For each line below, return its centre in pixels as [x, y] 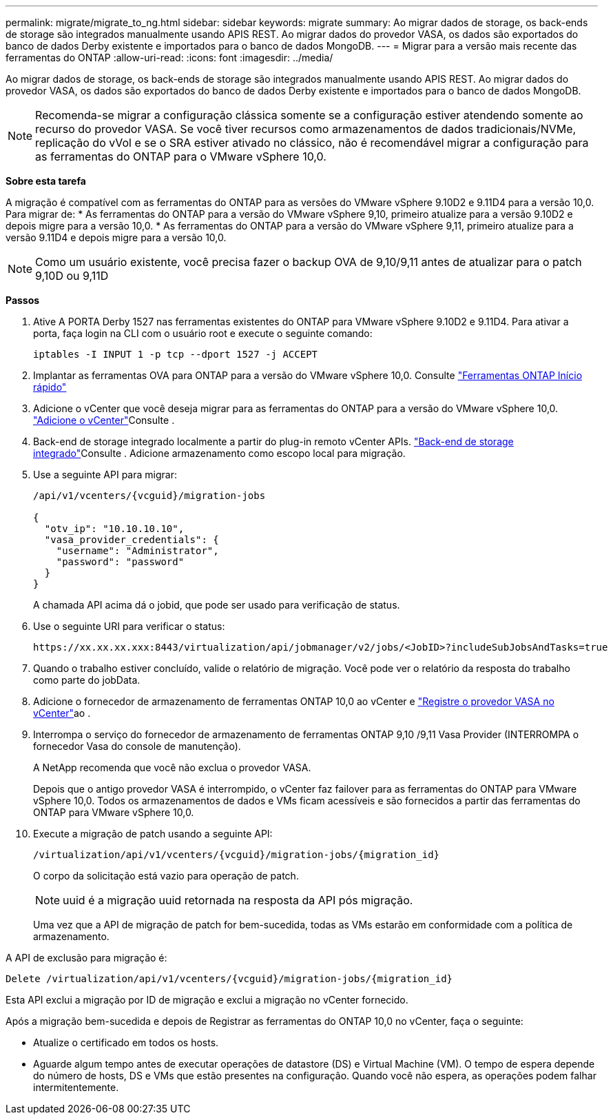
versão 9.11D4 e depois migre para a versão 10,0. [116, 237]
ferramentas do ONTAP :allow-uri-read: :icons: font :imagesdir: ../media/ [169, 58]
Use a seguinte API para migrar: [105, 475]
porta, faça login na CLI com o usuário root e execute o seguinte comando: [203, 333]
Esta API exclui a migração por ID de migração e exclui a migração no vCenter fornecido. [207, 1000]
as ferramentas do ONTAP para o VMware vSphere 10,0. [181, 156]
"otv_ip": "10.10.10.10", [114, 529]
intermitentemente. [76, 1087]
